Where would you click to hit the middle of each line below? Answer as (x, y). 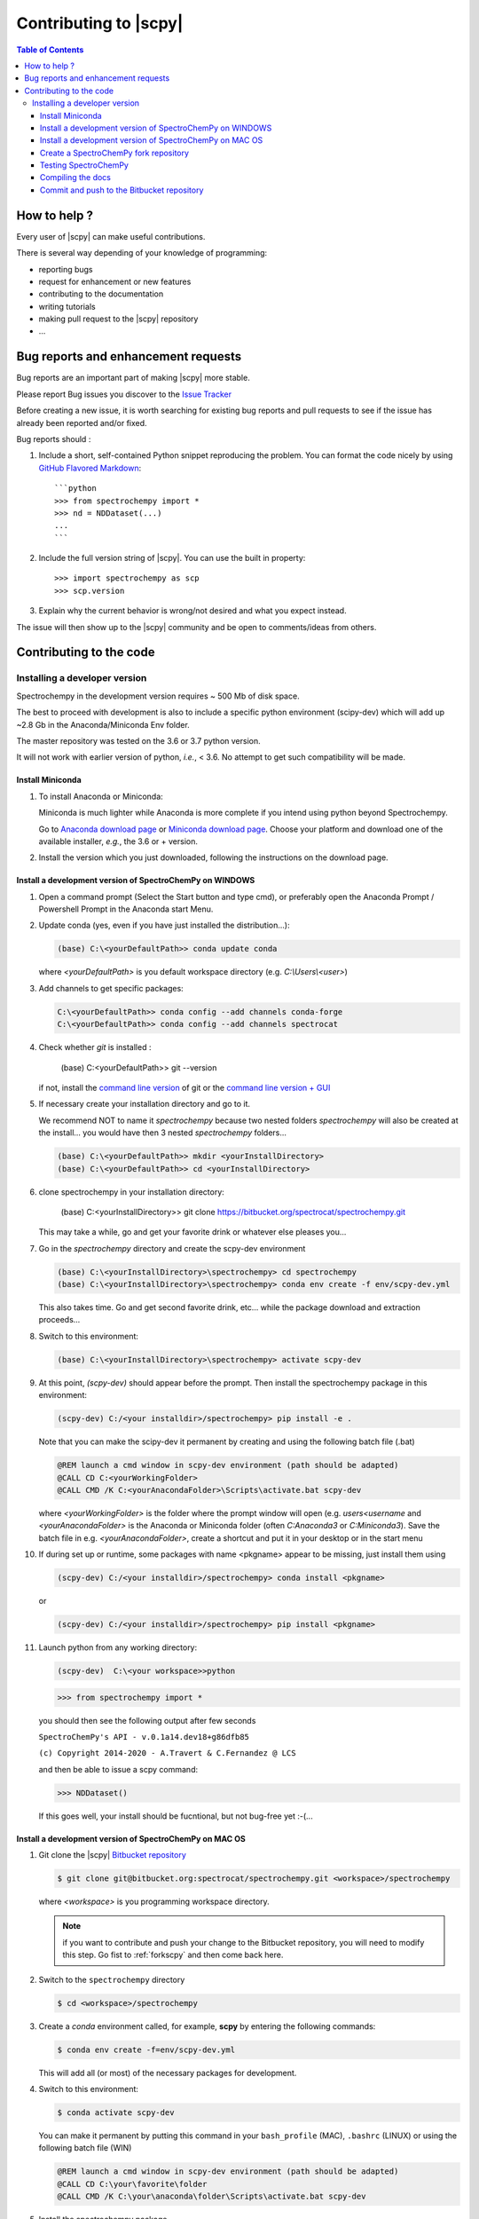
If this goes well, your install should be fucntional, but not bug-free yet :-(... (176, 1816)
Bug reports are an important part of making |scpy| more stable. (133, 378)
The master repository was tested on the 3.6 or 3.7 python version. (138, 740)
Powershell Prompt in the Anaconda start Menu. (126, 909)
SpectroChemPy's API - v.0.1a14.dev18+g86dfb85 (144, 1737)
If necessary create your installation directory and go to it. (145, 1104)
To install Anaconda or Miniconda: (101, 796)
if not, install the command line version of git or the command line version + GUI (185, 1087)
